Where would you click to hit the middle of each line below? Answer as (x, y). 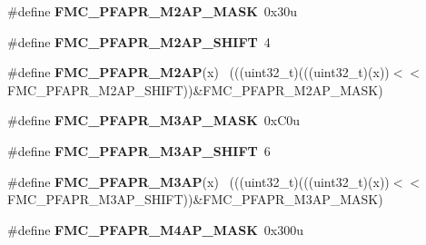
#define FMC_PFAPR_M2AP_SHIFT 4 (139, 41)
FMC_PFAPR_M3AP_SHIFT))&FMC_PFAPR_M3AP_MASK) (195, 199)
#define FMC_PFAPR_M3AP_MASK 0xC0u (154, 120)
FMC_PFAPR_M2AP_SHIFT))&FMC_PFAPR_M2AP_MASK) (195, 89)
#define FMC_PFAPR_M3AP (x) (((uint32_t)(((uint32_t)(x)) (198, 181)
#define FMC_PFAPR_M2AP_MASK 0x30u (152, 11)
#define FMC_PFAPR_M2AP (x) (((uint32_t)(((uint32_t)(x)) (198, 72)
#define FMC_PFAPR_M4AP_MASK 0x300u (155, 229)
